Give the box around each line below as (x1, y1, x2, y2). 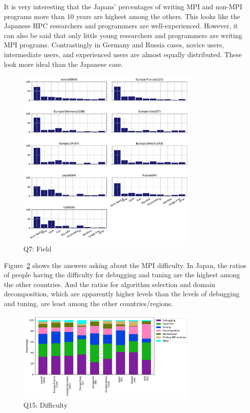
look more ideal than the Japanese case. (4, 59, 123, 69)
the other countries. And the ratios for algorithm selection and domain (4, 279, 215, 289)
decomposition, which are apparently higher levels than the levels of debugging (4, 289, 240, 299)
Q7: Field (23, 243, 52, 253)
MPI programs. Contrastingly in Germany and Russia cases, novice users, (4, 40, 224, 50)
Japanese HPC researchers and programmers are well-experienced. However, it (4, 21, 238, 31)
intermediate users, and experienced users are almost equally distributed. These (4, 49, 242, 59)
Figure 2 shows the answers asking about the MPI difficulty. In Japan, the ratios (4, 260, 247, 270)
